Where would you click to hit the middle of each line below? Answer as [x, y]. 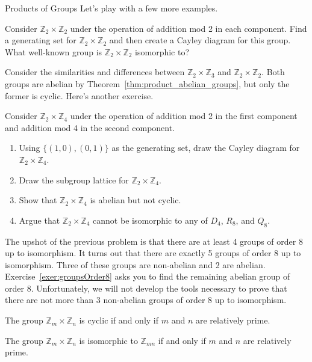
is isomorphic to [108, 340]
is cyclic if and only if [119, 320]
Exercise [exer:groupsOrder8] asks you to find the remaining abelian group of [148, 276]
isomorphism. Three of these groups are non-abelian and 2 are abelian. [135, 264]
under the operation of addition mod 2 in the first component [184, 116]
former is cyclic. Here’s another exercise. [79, 95]
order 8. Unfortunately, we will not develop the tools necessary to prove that [146, 288]
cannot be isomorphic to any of [150, 220]
